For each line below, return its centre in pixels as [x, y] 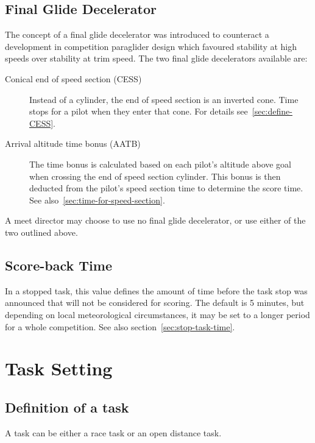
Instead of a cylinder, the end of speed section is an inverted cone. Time [164, 99]
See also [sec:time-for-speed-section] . [97, 200]
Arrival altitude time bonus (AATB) [73, 144]
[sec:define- [272, 111]
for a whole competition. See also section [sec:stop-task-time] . [120, 326]
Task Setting [59, 368]
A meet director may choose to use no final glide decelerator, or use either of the [155, 220]
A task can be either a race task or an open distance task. [113, 432]
